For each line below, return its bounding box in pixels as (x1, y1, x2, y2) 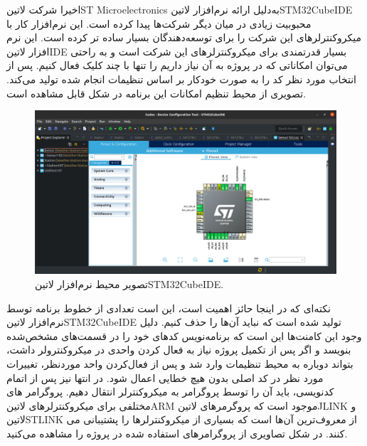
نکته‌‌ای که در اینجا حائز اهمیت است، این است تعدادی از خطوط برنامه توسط (6, 300, 331, 315)
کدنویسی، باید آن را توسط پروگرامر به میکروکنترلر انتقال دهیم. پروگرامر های (6, 384, 334, 399)
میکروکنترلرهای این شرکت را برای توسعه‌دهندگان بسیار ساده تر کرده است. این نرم (6, 30, 362, 45)
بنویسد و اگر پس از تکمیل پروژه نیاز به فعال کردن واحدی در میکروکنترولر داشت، (6, 342, 351, 357)
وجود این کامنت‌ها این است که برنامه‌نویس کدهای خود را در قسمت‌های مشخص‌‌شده (6, 328, 362, 343)
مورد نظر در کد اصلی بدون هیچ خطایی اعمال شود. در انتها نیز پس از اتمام (6, 370, 324, 385)
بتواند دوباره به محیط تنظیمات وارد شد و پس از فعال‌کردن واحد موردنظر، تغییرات (6, 356, 353, 371)
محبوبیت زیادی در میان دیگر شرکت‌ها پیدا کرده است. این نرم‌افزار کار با (6, 16, 312, 31)
